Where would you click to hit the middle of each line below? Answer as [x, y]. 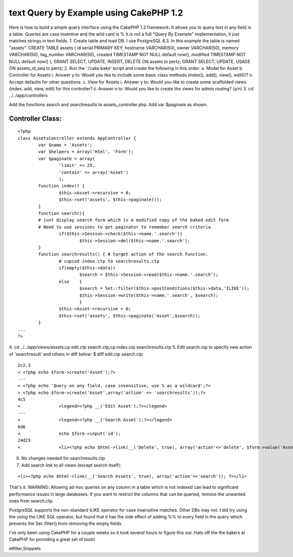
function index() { [62, 186]
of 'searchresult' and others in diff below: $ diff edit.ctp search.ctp [76, 354]
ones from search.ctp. [31, 501]
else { [71, 281]
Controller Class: [35, 118]
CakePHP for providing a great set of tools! [52, 539]
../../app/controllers [28, 96]
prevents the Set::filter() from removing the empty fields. [66, 524]
